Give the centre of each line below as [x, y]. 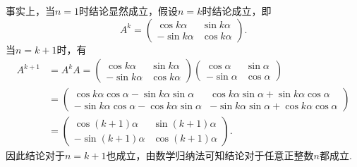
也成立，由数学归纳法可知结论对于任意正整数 [210, 155]
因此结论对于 [35, 155]
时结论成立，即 [237, 11]
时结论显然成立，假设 [129, 11]
